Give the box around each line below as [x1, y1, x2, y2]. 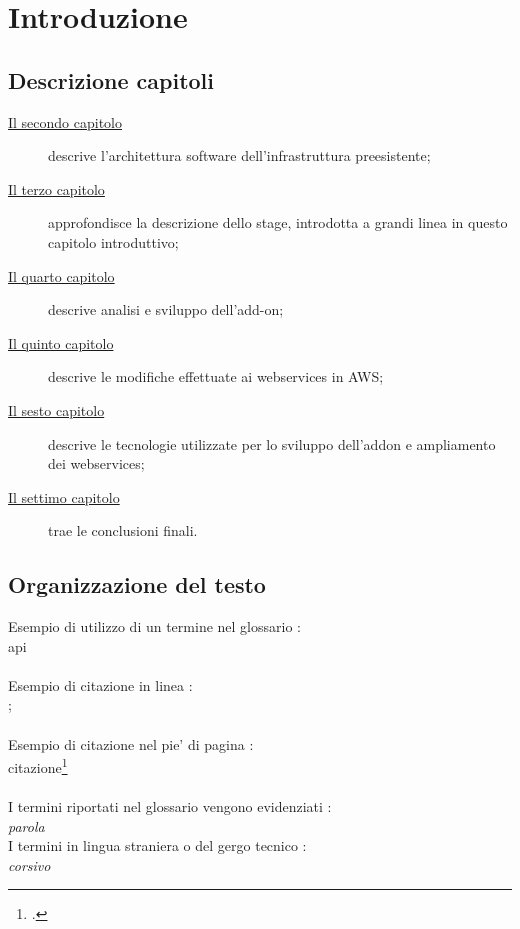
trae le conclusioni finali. [48, 520, 198, 541]
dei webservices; [48, 453, 145, 474]
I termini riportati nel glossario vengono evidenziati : [8, 796, 332, 817]
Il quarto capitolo [8, 265, 115, 286]
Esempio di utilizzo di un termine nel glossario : [8, 616, 301, 637]
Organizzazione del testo [8, 569, 266, 600]
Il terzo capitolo [8, 178, 105, 199]
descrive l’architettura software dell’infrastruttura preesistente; [48, 145, 431, 166]
